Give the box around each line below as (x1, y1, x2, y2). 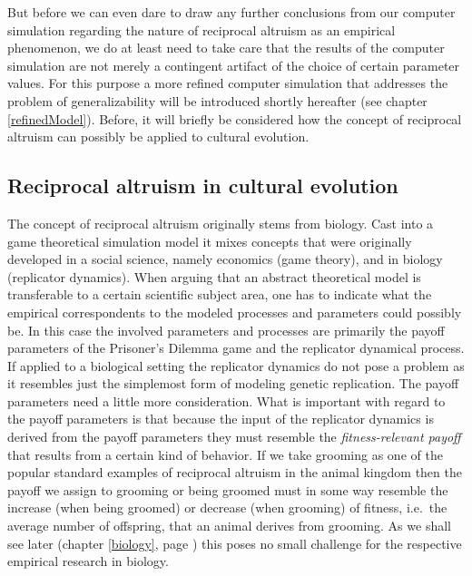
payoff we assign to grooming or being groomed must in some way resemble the (7, 480, 448, 499)
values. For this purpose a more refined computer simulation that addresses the (7, 73, 448, 93)
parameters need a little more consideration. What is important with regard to (7, 391, 446, 410)
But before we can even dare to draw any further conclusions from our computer (7, 3, 456, 21)
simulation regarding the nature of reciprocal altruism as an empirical (7, 20, 396, 39)
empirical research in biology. (7, 552, 169, 571)
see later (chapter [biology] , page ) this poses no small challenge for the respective (7, 533, 462, 552)
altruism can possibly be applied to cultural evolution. (7, 127, 310, 146)
